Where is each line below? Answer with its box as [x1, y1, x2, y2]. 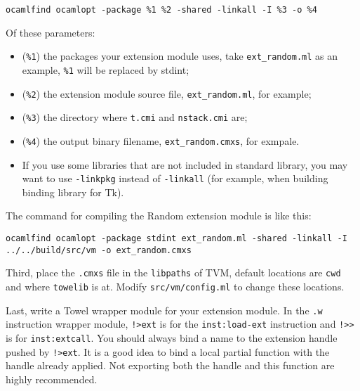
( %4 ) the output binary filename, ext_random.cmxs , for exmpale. [22, 133, 300, 148]
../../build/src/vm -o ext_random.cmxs [6, 245, 192, 255]
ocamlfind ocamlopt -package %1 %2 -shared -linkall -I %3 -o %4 [6, 5, 317, 15]
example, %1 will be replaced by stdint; [22, 62, 189, 77]
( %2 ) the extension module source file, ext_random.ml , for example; [22, 86, 312, 101]
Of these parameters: [6, 25, 95, 39]
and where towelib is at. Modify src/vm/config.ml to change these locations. [6, 278, 345, 293]
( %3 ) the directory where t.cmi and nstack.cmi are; [22, 110, 248, 124]
